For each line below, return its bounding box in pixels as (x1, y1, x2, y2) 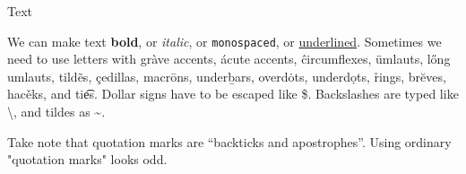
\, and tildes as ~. (7, 102, 106, 121)
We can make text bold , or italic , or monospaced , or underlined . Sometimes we (7, 31, 442, 50)
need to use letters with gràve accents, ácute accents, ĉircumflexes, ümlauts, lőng (7, 49, 451, 68)
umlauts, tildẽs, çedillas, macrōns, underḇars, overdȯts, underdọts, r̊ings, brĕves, (7, 66, 446, 85)
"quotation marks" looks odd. (7, 150, 168, 169)
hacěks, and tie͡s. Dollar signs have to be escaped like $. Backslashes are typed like (7, 84, 459, 103)
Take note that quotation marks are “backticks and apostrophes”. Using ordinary (7, 132, 452, 151)
